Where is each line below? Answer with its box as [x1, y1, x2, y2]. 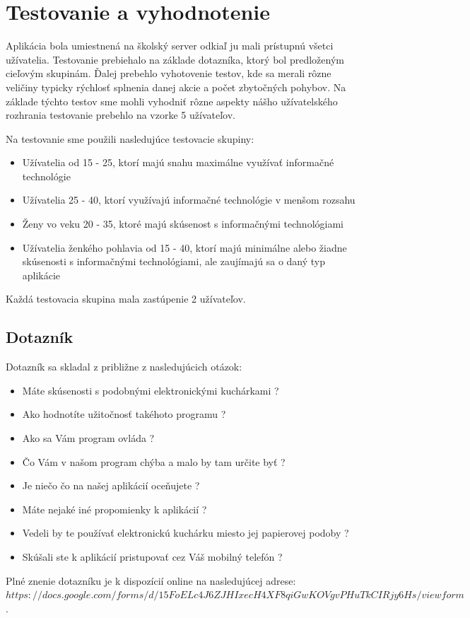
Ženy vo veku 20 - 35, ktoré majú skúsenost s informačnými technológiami [22, 216, 343, 231]
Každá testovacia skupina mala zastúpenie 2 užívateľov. [6, 291, 246, 306]
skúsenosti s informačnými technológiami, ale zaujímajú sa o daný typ [22, 254, 325, 269]
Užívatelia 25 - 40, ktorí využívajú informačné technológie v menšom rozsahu [22, 192, 356, 207]
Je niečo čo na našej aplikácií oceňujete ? [22, 478, 200, 493]
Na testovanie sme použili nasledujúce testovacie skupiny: [6, 131, 254, 146]
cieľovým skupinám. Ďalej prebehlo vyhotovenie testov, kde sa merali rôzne [6, 66, 331, 81]
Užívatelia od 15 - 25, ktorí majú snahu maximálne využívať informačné [22, 155, 334, 170]
